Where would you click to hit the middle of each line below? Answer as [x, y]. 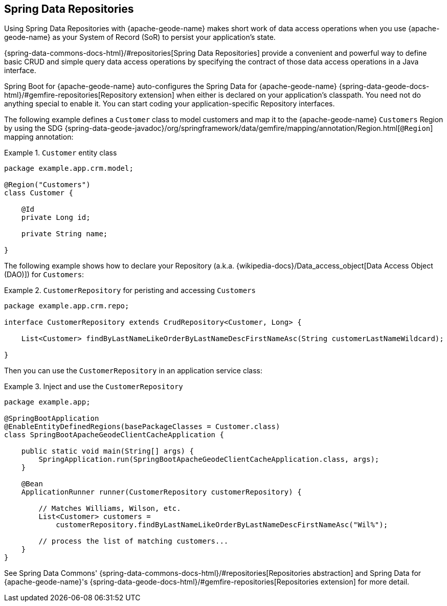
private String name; [64, 234]
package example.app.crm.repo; [67, 306]
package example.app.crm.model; [69, 169]
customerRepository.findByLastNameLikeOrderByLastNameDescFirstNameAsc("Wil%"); [222, 525]
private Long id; [56, 218]
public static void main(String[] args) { [107, 451]
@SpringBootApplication [52, 419]
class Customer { [39, 193]
